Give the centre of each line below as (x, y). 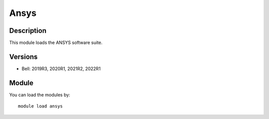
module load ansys (41, 106)
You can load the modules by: (40, 95)
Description (28, 31)
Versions (23, 57)
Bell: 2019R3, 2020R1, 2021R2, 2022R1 (61, 68)
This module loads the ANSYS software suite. (56, 43)
